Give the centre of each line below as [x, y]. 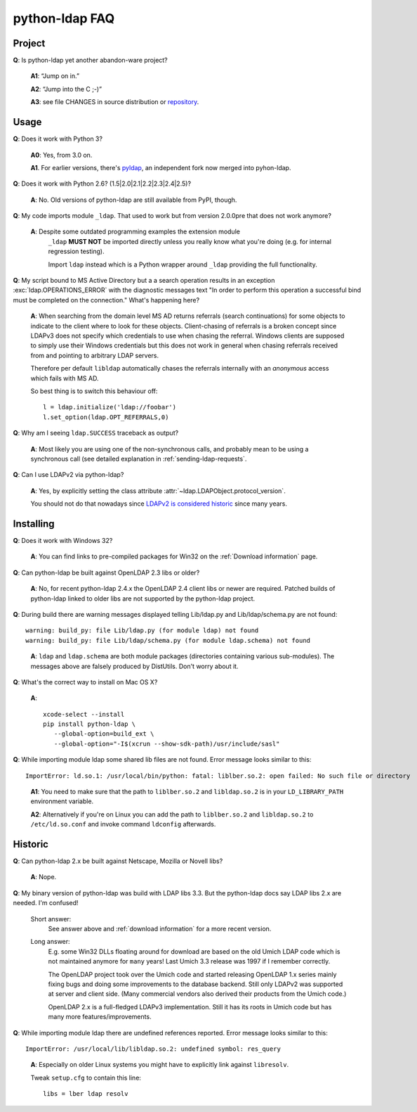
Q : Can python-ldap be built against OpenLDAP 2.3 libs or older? [106, 573]
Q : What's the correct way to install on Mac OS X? [85, 682]
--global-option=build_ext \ [104, 734]
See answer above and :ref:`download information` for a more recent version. [160, 929]
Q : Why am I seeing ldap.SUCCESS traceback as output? [96, 433]
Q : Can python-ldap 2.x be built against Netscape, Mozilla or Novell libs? [118, 861]
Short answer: [51, 919]
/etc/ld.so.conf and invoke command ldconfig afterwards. [123, 824]
